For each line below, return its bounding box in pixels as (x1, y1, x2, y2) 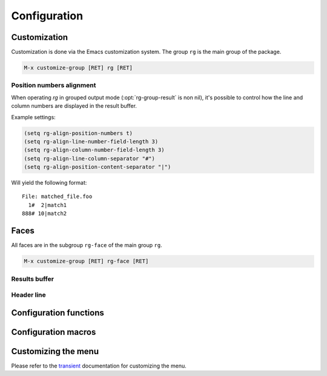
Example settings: (11, 113, 56, 120)
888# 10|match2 (22, 210, 67, 217)
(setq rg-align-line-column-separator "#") (24, 155, 156, 162)
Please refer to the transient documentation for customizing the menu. (11, 362, 187, 369)
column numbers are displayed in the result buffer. (11, 102, 137, 110)
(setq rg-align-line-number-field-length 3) (24, 138, 159, 145)
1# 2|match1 (28, 202, 67, 208)
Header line (11, 291, 47, 299)
